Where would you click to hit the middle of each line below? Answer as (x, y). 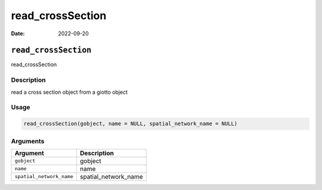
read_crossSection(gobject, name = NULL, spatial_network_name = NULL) (131, 124)
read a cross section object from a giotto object (69, 92)
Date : (18, 33)
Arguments (28, 141)
